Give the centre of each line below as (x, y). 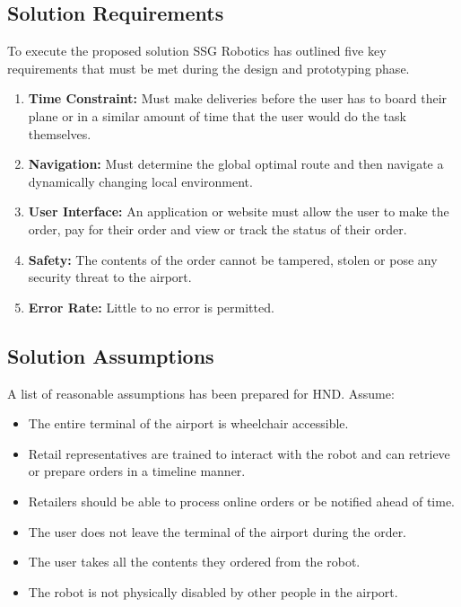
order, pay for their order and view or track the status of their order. (217, 229)
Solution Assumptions (111, 355)
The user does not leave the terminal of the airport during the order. (217, 531)
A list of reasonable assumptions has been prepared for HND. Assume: (201, 393)
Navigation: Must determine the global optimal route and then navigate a (236, 164)
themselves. (60, 133)
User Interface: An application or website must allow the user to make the (239, 211)
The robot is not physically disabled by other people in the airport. (213, 591)
